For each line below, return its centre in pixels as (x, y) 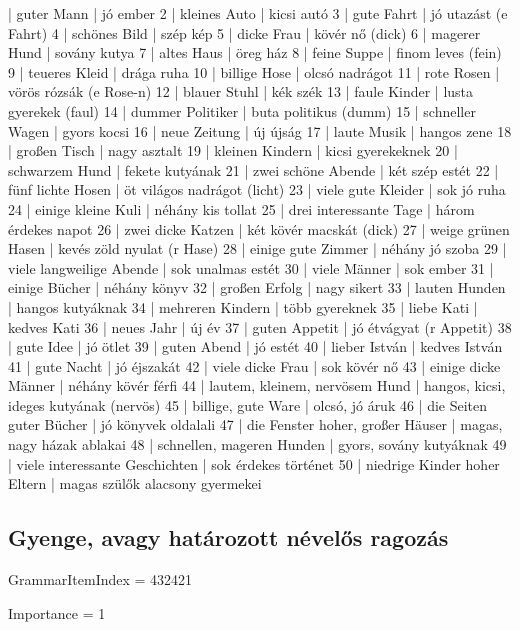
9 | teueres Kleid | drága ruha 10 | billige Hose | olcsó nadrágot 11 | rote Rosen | (254, 71)
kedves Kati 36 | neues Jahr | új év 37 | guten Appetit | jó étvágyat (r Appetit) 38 (260, 326)
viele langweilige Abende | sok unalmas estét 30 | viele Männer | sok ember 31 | (251, 267)
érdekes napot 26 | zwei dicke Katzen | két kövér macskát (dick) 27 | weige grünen (259, 228)
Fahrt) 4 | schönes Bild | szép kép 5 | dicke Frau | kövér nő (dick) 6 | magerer (244, 32)
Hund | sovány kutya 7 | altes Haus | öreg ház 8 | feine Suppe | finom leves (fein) (255, 52)
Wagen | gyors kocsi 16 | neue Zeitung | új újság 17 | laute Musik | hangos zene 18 (260, 130)
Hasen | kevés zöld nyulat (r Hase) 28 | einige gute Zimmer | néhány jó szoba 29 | (257, 248)
